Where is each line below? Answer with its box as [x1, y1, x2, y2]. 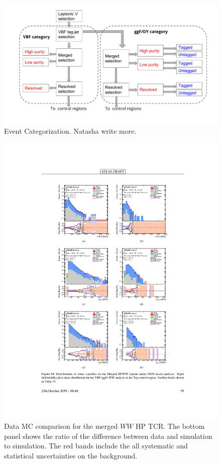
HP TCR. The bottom [136, 421, 205, 431]
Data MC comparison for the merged [4, 421, 118, 431]
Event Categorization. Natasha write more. [4, 126, 137, 136]
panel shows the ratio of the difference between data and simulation [4, 430, 212, 441]
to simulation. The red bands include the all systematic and [4, 440, 188, 451]
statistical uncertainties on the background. [4, 450, 138, 460]
